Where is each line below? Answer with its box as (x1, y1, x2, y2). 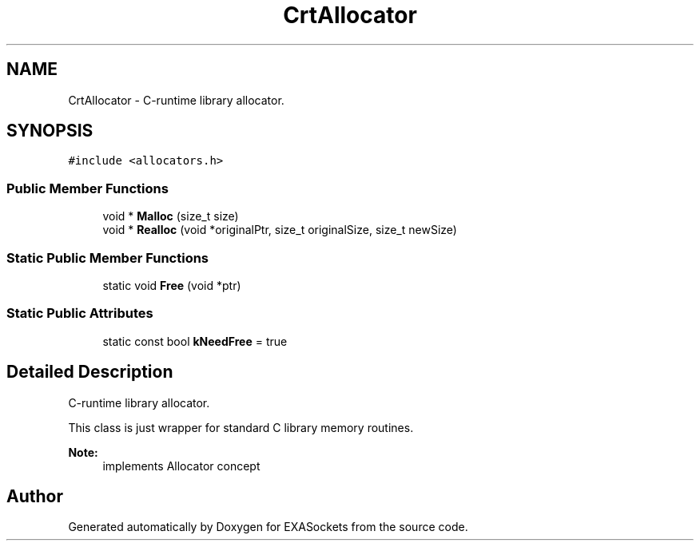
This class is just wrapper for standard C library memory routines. (68, 420, 414, 434)
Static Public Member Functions (6, 249, 209, 266)
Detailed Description (6, 362, 173, 383)
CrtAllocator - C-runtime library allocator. (68, 93, 284, 107)
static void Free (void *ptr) (102, 278, 241, 292)
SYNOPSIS (6, 121, 93, 141)
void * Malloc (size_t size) (102, 209, 239, 224)
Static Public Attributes (6, 305, 153, 322)
